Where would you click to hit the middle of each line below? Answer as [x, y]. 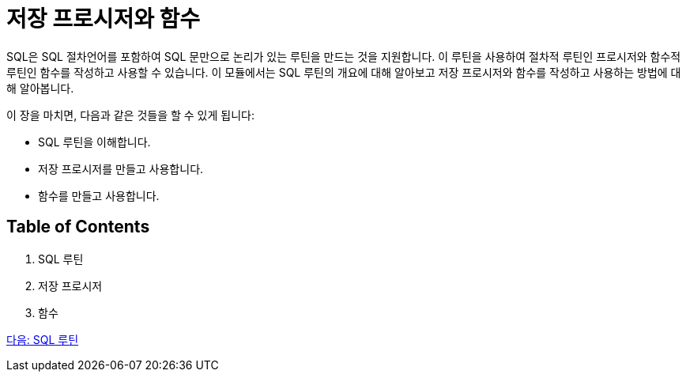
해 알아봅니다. [40, 88]
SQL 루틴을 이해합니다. [94, 142]
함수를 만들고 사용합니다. [99, 195]
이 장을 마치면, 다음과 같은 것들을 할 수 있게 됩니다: [130, 115]
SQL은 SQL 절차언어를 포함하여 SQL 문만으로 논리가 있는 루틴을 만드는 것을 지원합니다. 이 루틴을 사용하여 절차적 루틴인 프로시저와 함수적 [344, 56]
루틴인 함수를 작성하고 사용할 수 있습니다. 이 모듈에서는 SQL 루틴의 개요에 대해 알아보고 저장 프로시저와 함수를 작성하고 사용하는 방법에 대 [344, 72]
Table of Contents [78, 227]
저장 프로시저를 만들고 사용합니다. [121, 168]
